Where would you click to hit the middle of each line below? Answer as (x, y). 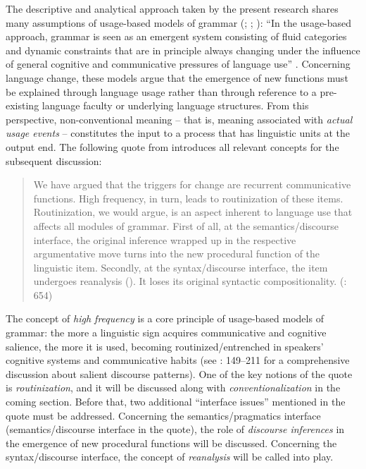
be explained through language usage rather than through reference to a (161, 91)
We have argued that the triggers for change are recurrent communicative (192, 184)
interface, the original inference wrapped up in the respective (165, 239)
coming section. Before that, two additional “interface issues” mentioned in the (176, 402)
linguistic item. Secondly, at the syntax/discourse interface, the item (181, 267)
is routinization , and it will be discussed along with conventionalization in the (173, 388)
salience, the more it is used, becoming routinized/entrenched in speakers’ (165, 346)
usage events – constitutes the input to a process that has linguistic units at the (178, 133)
